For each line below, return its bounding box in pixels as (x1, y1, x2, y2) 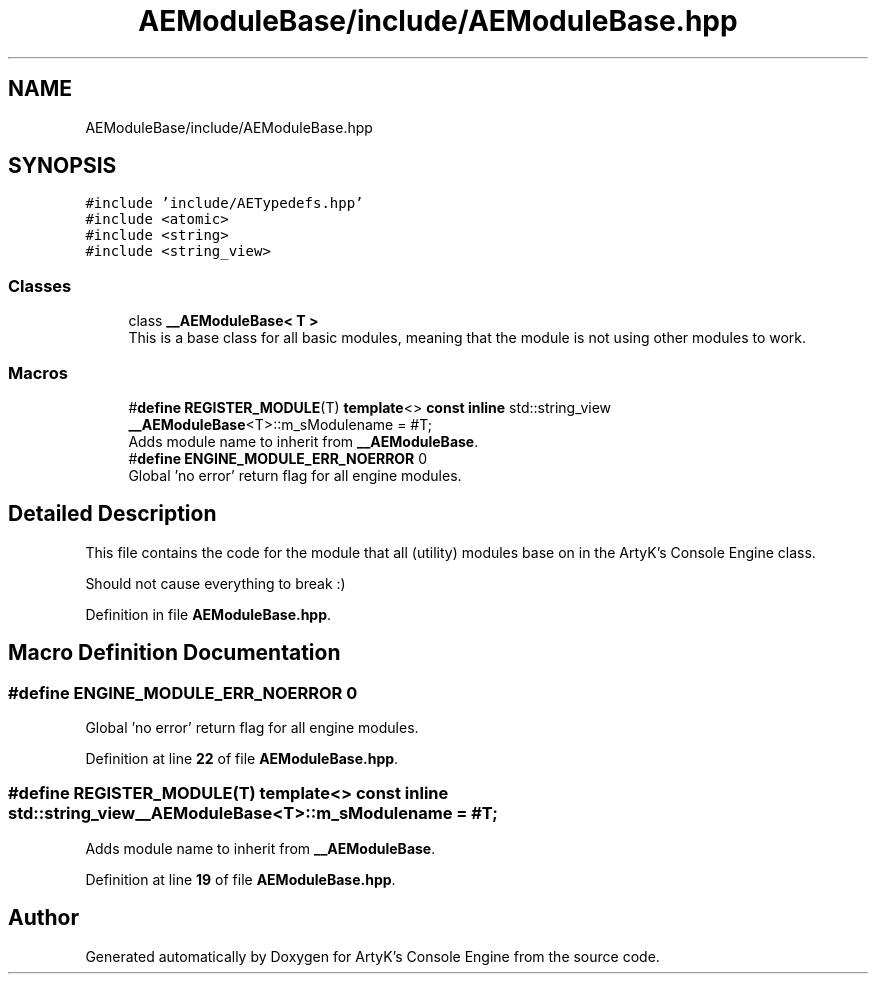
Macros (8, 362, 68, 383)
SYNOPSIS (8, 153, 117, 179)
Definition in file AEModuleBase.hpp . (85, 605, 332, 623)
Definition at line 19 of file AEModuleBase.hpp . (85, 870, 396, 888)
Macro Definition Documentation (8, 640, 341, 666)
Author (8, 905, 79, 931)
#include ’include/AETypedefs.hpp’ (85, 195, 364, 212)
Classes (8, 275, 72, 296)
